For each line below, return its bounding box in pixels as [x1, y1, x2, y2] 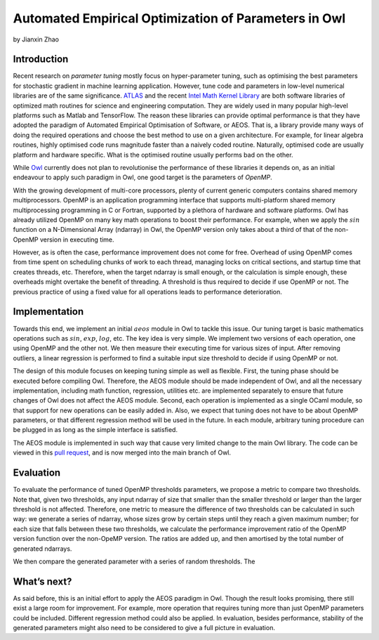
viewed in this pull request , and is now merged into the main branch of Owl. [13, 448, 232, 457]
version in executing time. [39, 235, 115, 244]
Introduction [13, 53, 69, 65]
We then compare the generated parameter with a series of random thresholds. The [13, 557, 255, 566]
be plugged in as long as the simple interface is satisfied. [13, 426, 178, 434]
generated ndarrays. [13, 544, 72, 553]
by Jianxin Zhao [13, 35, 60, 44]
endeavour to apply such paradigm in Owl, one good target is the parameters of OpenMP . [13, 173, 273, 182]
